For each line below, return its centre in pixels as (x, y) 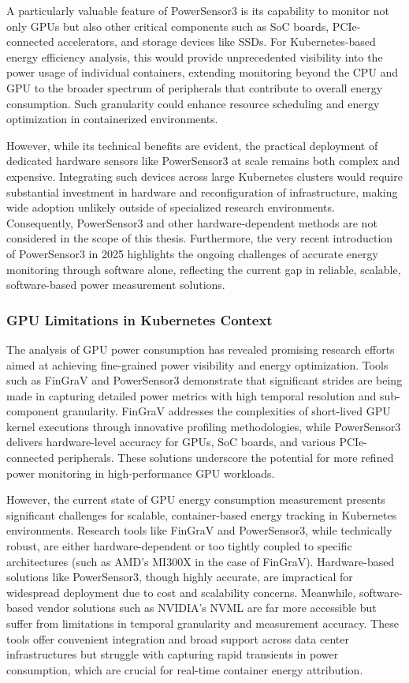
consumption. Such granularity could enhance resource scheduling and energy (193, 103)
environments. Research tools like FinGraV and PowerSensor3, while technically (199, 530)
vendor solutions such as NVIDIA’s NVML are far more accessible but (206, 608)
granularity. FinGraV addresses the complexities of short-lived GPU (227, 411)
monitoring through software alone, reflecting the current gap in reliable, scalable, (204, 269)
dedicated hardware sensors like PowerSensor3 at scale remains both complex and (203, 161)
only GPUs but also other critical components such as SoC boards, (168, 26)
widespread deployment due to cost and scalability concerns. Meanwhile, (181, 592)
